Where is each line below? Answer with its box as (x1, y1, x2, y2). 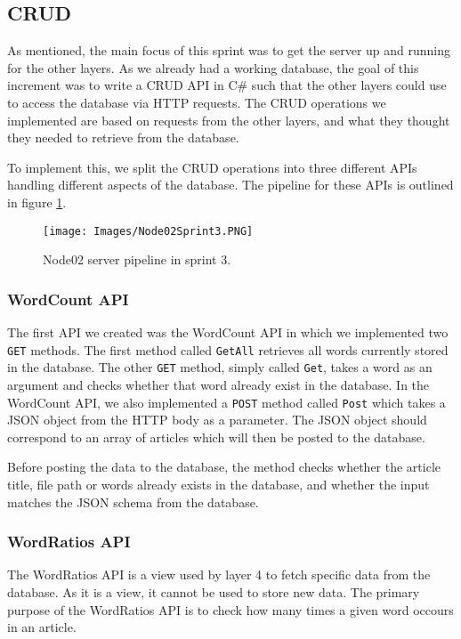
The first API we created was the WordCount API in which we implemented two (7, 323, 449, 342)
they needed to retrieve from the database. (7, 128, 239, 147)
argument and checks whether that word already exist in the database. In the (7, 375, 430, 393)
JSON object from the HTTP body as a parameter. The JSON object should (7, 410, 427, 429)
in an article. (7, 618, 77, 636)
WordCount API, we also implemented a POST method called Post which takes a (7, 392, 446, 411)
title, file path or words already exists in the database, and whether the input (7, 474, 430, 493)
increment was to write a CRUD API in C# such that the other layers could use (7, 76, 447, 94)
